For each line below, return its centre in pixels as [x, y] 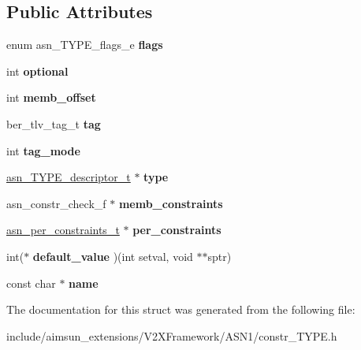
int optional [37, 71]
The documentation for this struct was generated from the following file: [181, 309]
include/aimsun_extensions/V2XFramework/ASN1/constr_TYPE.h [172, 335]
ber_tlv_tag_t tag [54, 123]
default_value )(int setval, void [113, 256]
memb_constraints [171, 203]
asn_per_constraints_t [63, 230]
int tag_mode [43, 150]
